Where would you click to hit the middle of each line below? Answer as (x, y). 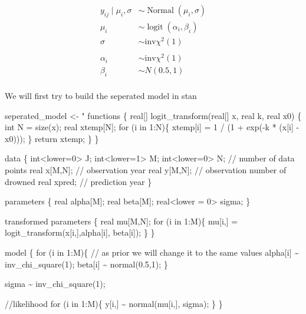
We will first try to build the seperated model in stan (101, 95)
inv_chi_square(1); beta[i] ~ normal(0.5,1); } (86, 264)
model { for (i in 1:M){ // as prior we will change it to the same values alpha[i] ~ (152, 252)
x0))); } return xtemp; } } (52, 138)
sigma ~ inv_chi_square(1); (55, 284)
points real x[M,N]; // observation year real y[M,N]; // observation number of (146, 169)
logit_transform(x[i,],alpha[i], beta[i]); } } (80, 232)
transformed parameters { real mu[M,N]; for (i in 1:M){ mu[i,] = (121, 221)
